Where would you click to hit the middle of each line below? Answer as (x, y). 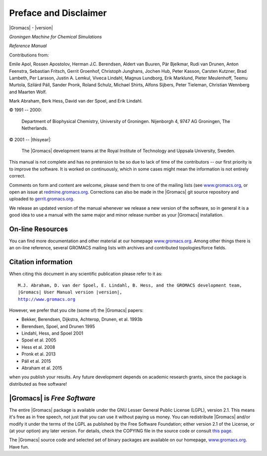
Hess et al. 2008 (38, 347)
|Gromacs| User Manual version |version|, (70, 292)
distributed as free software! (38, 384)
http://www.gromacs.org (47, 299)
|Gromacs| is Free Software (52, 398)
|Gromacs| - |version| (31, 28)
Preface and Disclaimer (58, 13)
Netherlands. (35, 128)
